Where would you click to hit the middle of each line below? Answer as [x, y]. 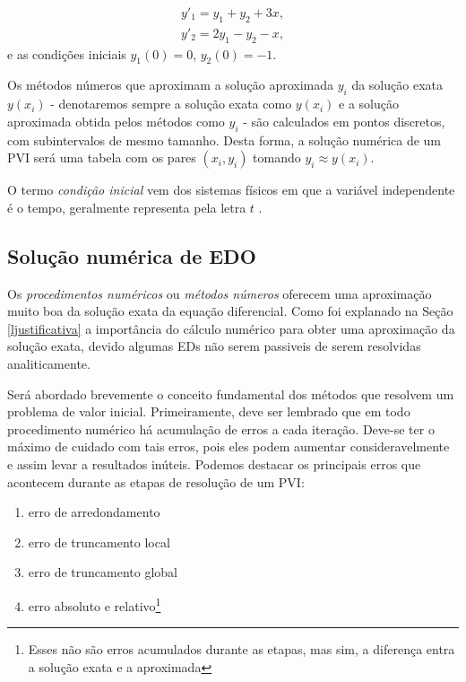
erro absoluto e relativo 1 [95, 604]
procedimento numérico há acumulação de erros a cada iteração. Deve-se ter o [221, 428]
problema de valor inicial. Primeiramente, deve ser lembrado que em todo [209, 411]
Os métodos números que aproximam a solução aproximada [171, 85]
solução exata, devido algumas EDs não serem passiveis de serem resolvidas [214, 346]
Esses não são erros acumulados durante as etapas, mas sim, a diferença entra [242, 649]
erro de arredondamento [94, 512]
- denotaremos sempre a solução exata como [171, 104]
